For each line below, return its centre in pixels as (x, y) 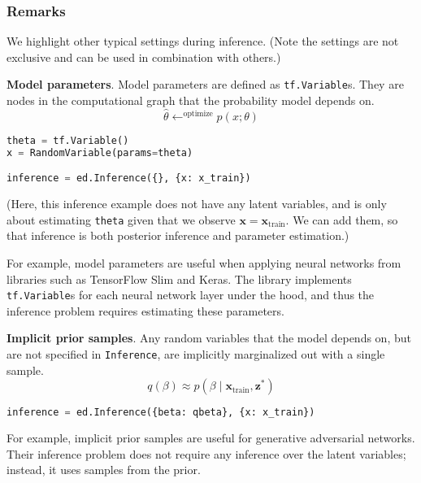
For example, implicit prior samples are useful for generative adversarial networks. (211, 438)
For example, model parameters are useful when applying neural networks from (204, 263)
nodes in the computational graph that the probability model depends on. (191, 100)
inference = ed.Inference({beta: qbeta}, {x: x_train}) (161, 413)
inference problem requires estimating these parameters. (145, 310)
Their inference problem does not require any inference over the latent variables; (206, 453)
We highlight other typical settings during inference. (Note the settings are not (203, 41)
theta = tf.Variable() (68, 140)
